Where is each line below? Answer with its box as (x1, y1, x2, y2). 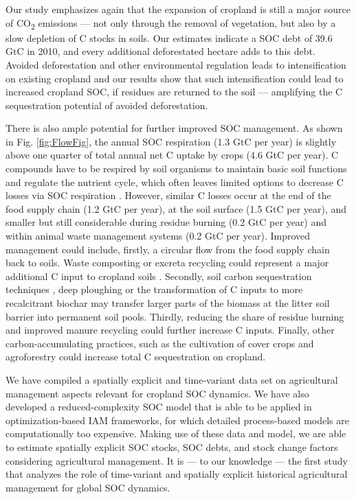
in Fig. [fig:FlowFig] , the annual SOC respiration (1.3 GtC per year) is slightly (5, 134, 337, 148)
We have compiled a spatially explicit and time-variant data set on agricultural (5, 372, 338, 386)
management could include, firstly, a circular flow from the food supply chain (5, 242, 330, 256)
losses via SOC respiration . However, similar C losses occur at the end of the (5, 188, 331, 202)
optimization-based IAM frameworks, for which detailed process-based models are (5, 413, 349, 427)
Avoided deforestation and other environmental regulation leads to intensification (5, 57, 346, 71)
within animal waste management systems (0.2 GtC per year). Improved (5, 229, 311, 243)
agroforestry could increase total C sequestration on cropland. (5, 349, 266, 364)
